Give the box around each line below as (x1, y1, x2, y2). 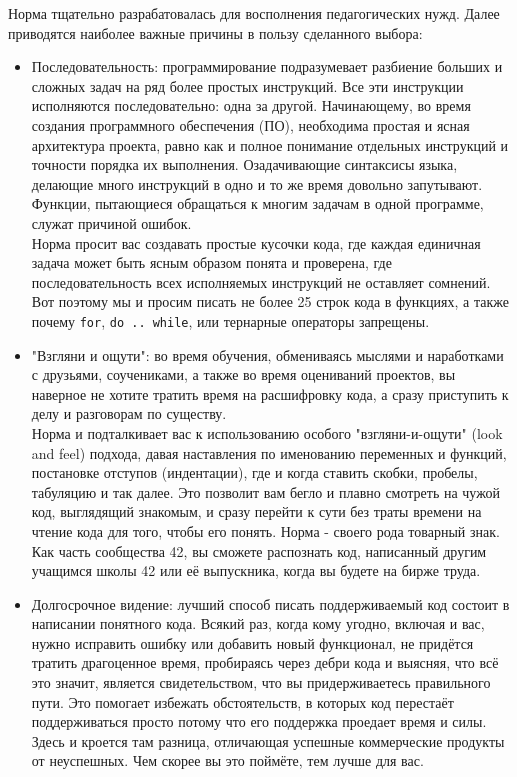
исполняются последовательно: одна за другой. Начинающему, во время (31, 95, 471, 116)
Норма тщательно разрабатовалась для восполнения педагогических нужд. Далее (8, 3, 500, 23)
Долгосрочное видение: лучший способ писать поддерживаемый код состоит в (31, 593, 510, 614)
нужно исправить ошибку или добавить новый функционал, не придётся (31, 632, 474, 653)
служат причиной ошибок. (31, 212, 192, 233)
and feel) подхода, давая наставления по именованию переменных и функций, (31, 442, 507, 463)
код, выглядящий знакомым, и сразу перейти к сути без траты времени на (31, 501, 482, 522)
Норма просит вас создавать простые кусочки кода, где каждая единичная (31, 232, 481, 253)
